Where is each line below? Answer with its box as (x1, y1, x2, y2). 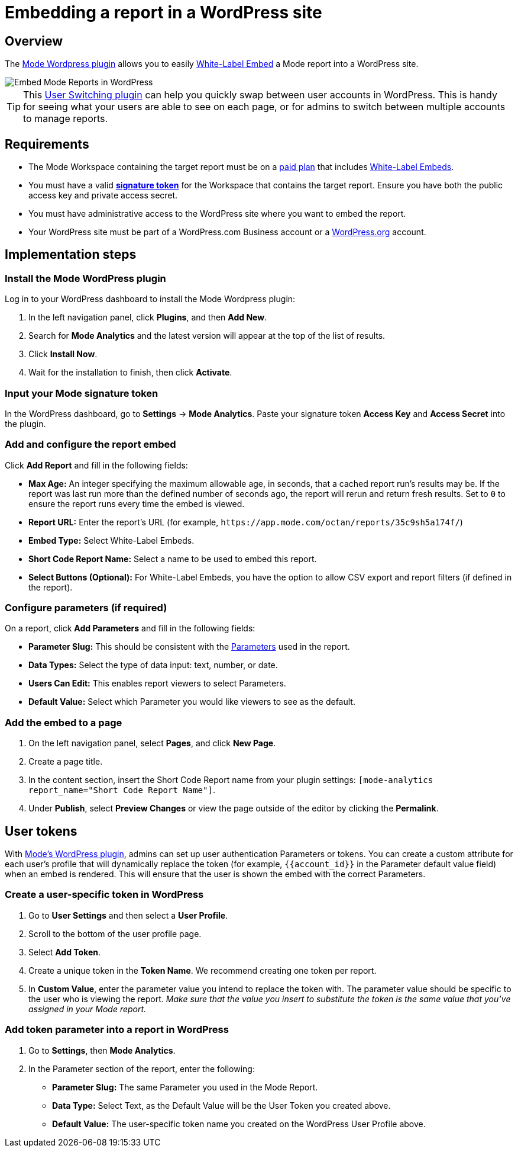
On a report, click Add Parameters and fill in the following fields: (5, 623, 255, 634)
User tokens (5, 823, 77, 839)
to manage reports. (23, 113, 108, 125)
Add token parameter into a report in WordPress (5, 1023, 229, 1036)
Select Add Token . (28, 946, 101, 957)
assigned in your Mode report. (28, 1003, 147, 1014)
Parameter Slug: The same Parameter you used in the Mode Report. (52, 1082, 318, 1092)
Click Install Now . (28, 349, 98, 360)
